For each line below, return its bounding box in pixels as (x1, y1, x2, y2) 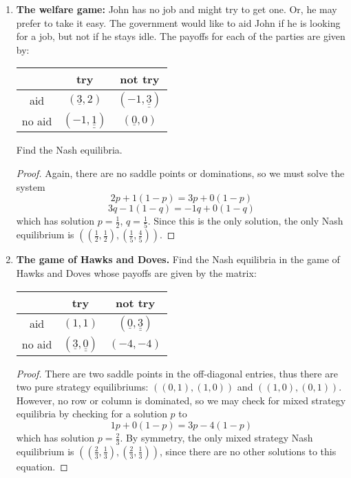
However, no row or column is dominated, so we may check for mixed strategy (16, 393, 346, 407)
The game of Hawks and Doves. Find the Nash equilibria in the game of (16, 252, 340, 267)
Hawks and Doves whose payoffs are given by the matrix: (16, 266, 257, 280)
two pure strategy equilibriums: (16, 380, 149, 394)
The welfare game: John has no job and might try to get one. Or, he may (16, 2, 337, 16)
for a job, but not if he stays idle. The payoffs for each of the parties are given (16, 29, 345, 43)
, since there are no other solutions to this (159, 444, 337, 458)
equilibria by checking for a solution (16, 406, 167, 421)
